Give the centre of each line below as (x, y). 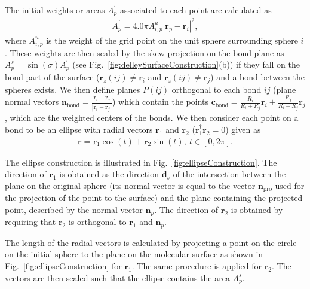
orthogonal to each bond (217, 89)
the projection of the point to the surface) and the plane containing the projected (154, 198)
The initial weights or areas (55, 10)
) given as (243, 130)
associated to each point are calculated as (196, 10)
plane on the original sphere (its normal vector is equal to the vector (130, 185)
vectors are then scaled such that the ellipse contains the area (117, 277)
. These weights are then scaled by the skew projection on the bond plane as (145, 52)
